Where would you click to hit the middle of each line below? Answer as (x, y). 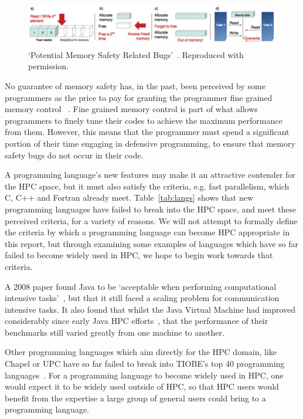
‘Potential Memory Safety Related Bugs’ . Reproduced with (136, 54)
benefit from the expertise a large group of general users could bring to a (135, 398)
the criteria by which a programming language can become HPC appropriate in (147, 232)
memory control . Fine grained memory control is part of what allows (131, 109)
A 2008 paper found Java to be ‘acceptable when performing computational (141, 286)
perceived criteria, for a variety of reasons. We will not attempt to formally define (151, 220)
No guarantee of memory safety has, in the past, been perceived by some (135, 86)
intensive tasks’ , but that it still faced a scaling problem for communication (142, 298)
